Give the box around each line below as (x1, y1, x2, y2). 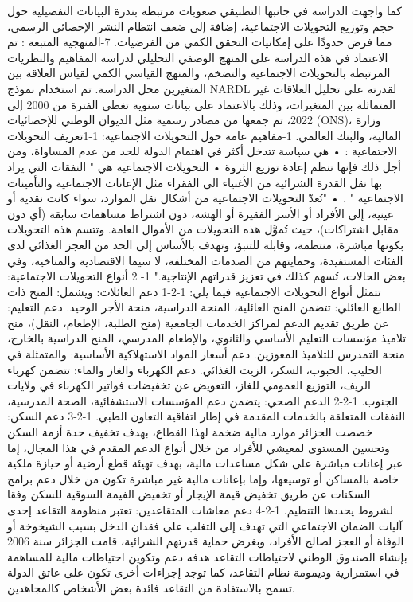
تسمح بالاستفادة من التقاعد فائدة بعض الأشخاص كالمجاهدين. (7, 579, 295, 596)
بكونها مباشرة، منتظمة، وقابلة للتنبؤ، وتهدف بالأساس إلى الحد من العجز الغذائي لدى (7, 236, 404, 252)
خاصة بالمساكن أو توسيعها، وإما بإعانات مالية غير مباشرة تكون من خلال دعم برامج (7, 470, 399, 487)
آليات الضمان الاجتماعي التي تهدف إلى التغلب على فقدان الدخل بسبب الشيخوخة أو (7, 517, 403, 534)
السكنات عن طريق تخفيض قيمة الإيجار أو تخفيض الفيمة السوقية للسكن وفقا (7, 486, 371, 502)
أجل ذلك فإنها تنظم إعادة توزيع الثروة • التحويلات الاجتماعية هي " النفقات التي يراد (7, 158, 401, 174)
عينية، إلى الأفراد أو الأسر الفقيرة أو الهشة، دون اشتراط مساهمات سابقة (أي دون (7, 205, 395, 221)
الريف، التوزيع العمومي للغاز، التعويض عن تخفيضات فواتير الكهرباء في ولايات (7, 377, 371, 393)
